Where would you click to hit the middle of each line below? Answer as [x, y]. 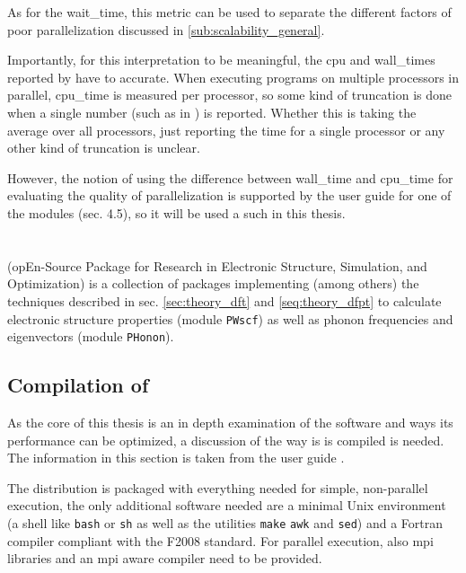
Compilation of [78, 385]
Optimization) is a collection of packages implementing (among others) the [213, 283]
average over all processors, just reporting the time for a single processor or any [226, 130]
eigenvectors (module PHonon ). [91, 336]
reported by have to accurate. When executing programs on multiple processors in [233, 77]
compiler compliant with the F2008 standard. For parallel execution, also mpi [220, 540]
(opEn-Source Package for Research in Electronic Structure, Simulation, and [217, 265]
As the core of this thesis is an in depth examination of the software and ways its [230, 423]
